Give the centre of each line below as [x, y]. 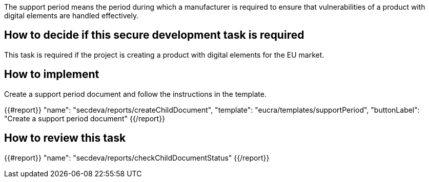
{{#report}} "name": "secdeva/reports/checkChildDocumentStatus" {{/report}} [137, 158]
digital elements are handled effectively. [71, 16]
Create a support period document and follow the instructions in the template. [135, 94]
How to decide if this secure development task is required [154, 35]
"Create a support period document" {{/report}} [85, 118]
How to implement [52, 74]
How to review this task [65, 138]
